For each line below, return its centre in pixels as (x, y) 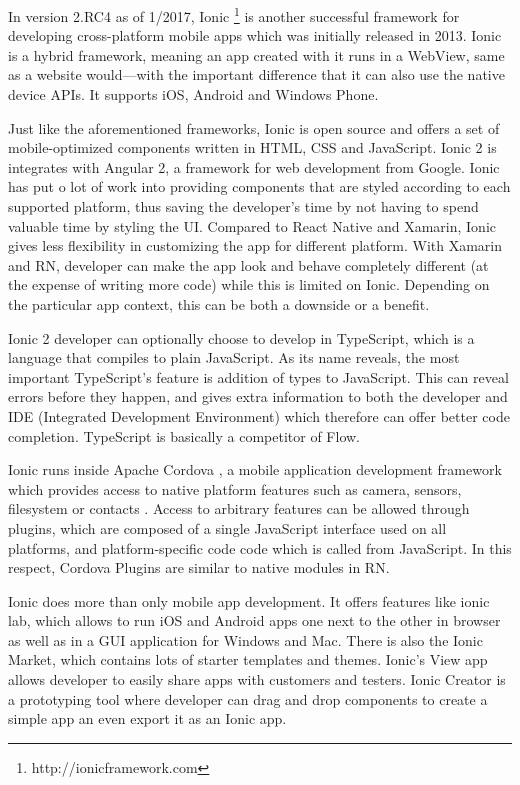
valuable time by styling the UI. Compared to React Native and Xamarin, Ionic (252, 225)
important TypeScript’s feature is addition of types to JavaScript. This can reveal (258, 376)
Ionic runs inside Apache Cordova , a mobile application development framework (255, 469)
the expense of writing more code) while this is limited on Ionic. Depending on (249, 284)
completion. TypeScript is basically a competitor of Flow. (184, 435)
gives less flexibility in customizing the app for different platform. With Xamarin (255, 245)
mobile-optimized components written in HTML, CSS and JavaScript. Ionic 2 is (252, 147)
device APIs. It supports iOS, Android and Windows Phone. (193, 94)
